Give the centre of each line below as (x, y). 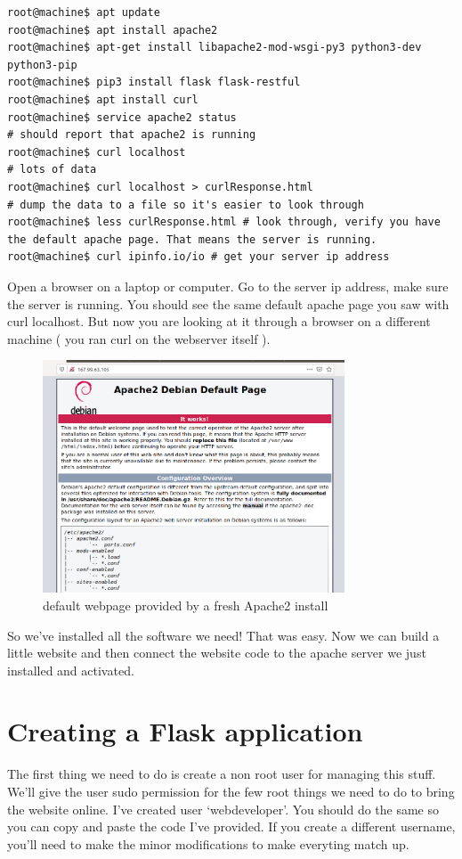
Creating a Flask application (185, 731)
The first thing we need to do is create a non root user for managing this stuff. (222, 774)
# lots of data (52, 170)
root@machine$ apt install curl (103, 99)
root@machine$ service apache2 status (122, 117)
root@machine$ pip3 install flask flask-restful (154, 82)
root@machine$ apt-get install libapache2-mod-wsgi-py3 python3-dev (215, 48)
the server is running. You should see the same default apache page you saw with (228, 303)
